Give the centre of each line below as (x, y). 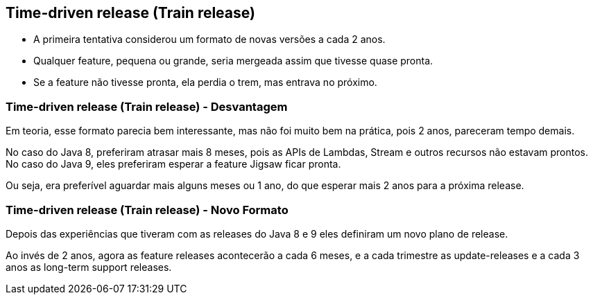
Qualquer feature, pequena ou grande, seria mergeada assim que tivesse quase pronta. (233, 61)
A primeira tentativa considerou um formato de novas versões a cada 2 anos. (209, 39)
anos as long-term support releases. (89, 267)
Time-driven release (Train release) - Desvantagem (147, 106)
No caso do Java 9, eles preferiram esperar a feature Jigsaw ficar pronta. (173, 164)
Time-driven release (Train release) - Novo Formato (147, 210)
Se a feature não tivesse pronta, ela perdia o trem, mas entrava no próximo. (205, 82)
